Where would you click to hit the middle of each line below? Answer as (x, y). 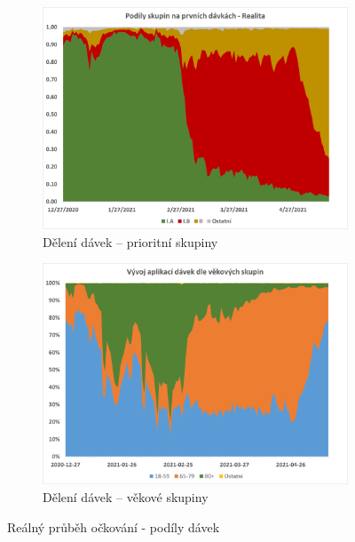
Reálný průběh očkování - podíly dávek (114, 526)
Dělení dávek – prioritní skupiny (130, 241)
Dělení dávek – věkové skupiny (126, 496)
